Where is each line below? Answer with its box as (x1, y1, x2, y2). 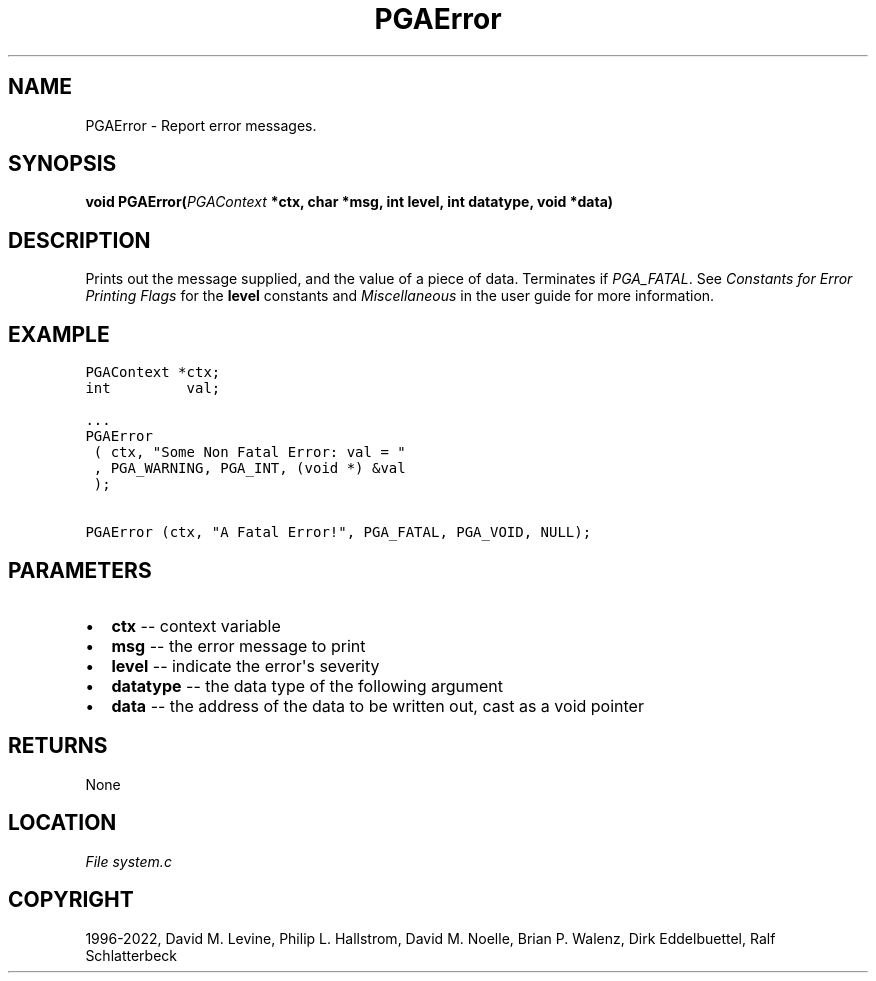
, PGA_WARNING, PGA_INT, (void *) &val (93, 460, 406, 477)
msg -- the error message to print (111, 635, 366, 656)
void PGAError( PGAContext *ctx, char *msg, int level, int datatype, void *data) (85, 193, 614, 211)
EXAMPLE (8, 321, 110, 347)
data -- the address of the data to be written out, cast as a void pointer (111, 695, 644, 716)
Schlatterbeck (85, 946, 177, 964)
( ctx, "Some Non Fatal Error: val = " (93, 444, 406, 461)
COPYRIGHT (8, 887, 134, 913)
